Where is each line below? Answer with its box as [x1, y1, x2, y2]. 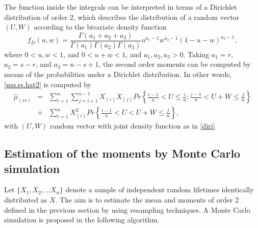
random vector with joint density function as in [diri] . [50, 120, 217, 131]
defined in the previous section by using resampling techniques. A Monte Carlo [4, 204, 250, 215]
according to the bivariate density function [34, 21, 167, 32]
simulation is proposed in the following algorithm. [4, 214, 160, 225]
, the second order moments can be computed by [98, 59, 251, 69]
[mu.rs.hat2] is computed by [4, 79, 91, 89]
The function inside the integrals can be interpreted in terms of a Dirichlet [4, 2, 237, 12]
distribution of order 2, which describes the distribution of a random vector [4, 11, 240, 22]
